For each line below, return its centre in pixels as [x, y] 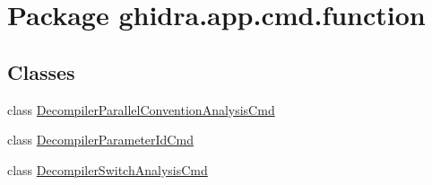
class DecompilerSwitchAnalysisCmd [108, 169]
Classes [41, 71]
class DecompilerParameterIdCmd [100, 140]
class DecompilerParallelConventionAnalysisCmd [141, 109]
